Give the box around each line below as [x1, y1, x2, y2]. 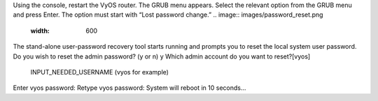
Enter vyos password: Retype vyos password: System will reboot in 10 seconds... [13, 84, 246, 92]
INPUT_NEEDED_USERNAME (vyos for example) [30, 68, 169, 76]
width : [30, 26, 50, 35]
